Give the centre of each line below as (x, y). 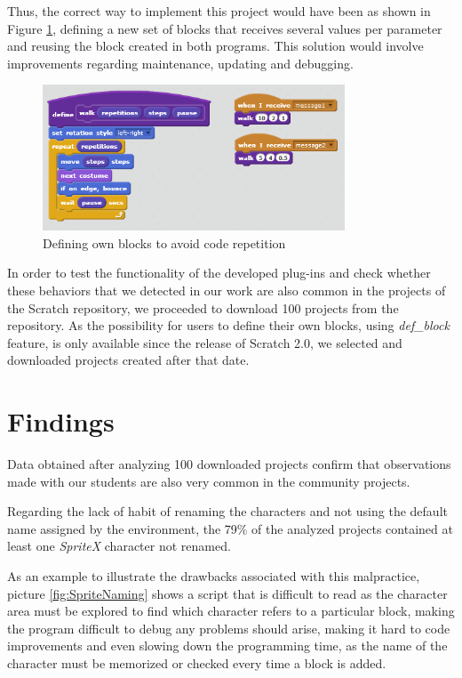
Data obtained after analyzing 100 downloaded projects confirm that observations (229, 464)
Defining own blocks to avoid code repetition (164, 242)
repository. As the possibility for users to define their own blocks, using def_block (228, 325)
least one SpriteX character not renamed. (119, 546)
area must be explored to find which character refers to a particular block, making (231, 611)
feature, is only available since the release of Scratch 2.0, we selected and (205, 342)
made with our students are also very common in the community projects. (209, 481)
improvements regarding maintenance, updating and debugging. (180, 63)
